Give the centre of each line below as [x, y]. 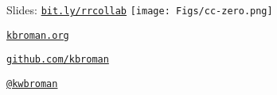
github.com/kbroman [58, 60]
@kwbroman [32, 84]
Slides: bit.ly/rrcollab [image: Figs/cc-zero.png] [140, 9]
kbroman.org [38, 35]
